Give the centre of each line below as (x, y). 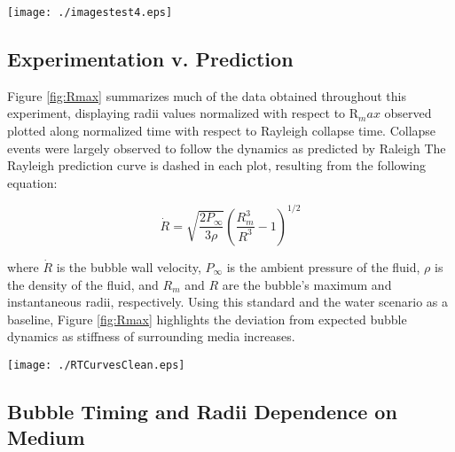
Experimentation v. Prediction (150, 59)
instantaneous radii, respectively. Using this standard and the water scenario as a (228, 302)
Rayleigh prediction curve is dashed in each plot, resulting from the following (216, 165)
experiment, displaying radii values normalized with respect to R (183, 113)
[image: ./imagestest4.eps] (90, 12)
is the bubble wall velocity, (129, 266)
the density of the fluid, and (83, 284)
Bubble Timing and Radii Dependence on (202, 411)
